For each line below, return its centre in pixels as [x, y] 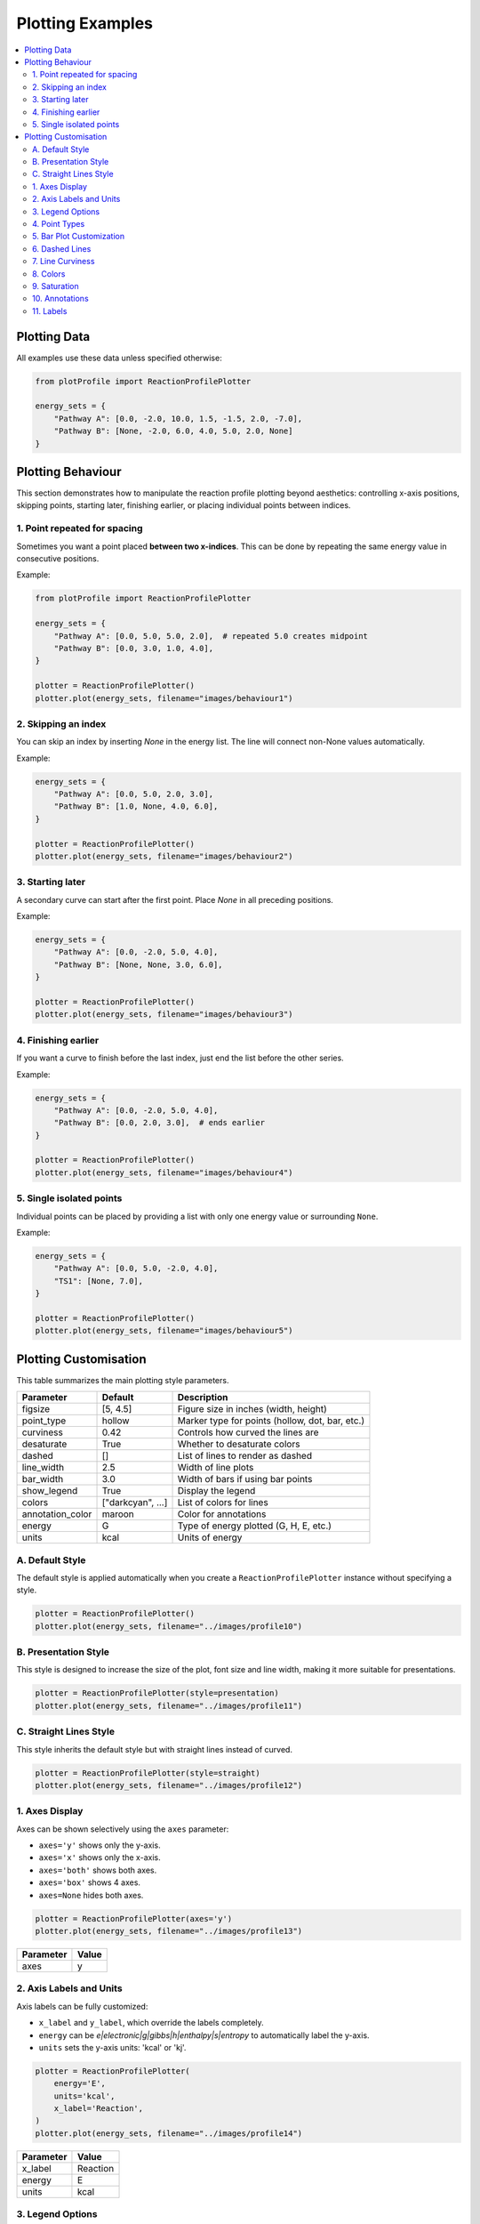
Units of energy [210, 1537]
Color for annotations [222, 1514]
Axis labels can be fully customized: [82, 2006]
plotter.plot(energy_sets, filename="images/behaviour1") [164, 698]
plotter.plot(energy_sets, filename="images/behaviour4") [164, 1172]
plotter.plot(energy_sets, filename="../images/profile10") [169, 1626]
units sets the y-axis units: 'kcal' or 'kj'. [112, 2047]
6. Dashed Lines [62, 248]
